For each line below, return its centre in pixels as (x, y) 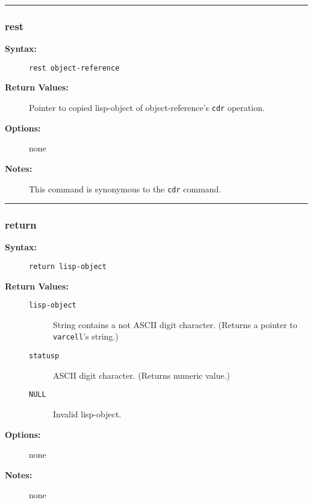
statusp (44, 356)
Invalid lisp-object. (87, 414)
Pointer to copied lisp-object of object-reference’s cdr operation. (147, 108)
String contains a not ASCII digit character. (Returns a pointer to (175, 324)
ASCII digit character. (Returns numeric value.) (142, 375)
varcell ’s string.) (86, 336)
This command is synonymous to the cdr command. (125, 188)
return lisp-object (68, 266)
